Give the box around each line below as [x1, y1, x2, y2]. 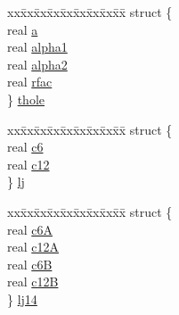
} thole [7, 89, 45, 108]
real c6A [7, 220, 53, 238]
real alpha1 [7, 37, 68, 56]
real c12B [7, 272, 59, 291]
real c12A [7, 237, 59, 256]
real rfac [7, 72, 53, 91]
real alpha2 [7, 54, 68, 73]
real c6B [7, 254, 53, 273]
